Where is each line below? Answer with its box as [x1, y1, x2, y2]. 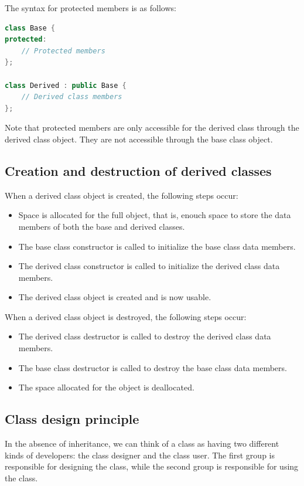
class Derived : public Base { [5, 81, 127, 90]
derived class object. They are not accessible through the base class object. [5, 132, 273, 145]
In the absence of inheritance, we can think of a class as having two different [5, 437, 279, 450]
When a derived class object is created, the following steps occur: [5, 189, 238, 201]
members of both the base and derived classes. [18, 220, 185, 232]
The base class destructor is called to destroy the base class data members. [18, 361, 287, 373]
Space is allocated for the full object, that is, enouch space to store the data [18, 209, 291, 221]
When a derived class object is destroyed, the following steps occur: [5, 310, 247, 322]
